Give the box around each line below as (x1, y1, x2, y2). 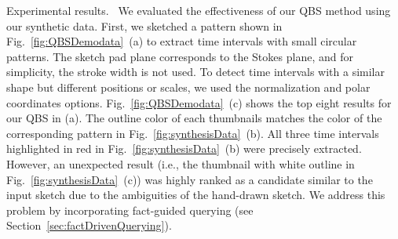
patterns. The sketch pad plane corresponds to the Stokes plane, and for (6, 48, 353, 64)
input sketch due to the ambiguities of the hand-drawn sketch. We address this (6, 186, 385, 203)
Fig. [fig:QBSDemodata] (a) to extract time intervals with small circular (6, 33, 357, 49)
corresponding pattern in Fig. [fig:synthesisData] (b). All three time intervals (6, 125, 379, 141)
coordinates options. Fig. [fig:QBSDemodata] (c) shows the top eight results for (6, 94, 392, 110)
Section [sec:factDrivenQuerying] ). (6, 217, 172, 234)
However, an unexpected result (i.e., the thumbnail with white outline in (6, 155, 355, 172)
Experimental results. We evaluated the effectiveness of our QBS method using (6, 2, 391, 18)
